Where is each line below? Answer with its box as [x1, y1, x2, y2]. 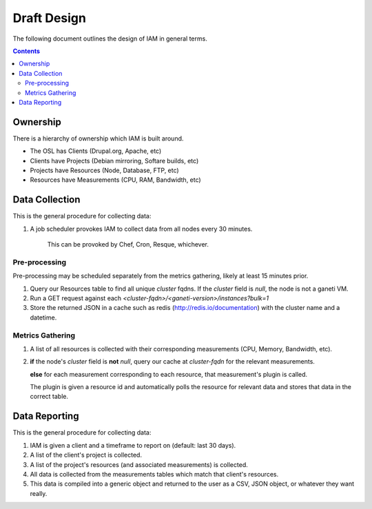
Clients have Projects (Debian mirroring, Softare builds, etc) [30, 156, 199, 165]
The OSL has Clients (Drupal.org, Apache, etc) [30, 147, 162, 155]
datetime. [30, 313, 57, 322]
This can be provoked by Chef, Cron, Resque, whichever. [47, 240, 209, 249]
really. [30, 489, 48, 497]
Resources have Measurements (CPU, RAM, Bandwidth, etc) [30, 176, 201, 184]
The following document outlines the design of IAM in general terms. [12, 34, 208, 43]
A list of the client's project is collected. [30, 451, 143, 459]
